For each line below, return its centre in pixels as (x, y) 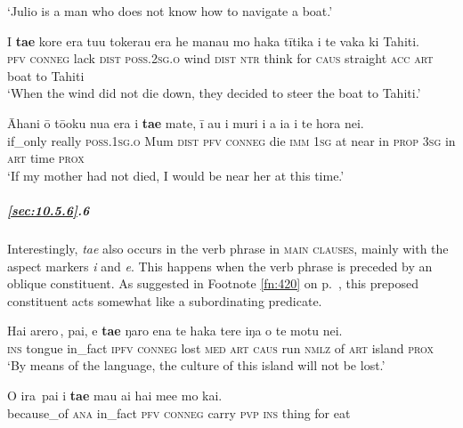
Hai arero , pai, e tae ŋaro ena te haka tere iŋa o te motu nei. (175, 331)
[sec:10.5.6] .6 (49, 210)
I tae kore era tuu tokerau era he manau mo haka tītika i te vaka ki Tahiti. (214, 40)
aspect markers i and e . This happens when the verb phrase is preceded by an (220, 266)
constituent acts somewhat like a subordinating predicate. (165, 300)
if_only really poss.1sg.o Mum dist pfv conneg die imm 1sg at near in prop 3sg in (231, 140)
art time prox (46, 158)
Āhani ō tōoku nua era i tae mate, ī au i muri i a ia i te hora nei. (186, 122)
